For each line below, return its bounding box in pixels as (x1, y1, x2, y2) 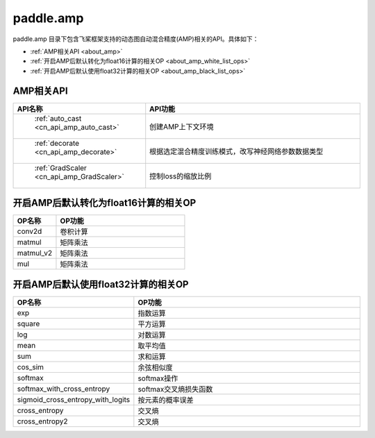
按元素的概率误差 (137, 395, 194, 405)
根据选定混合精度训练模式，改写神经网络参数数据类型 (149, 146, 324, 156)
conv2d (17, 226, 42, 236)
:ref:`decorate (34, 138, 80, 148)
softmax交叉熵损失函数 (137, 384, 213, 394)
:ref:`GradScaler (34, 163, 87, 173)
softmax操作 (137, 373, 178, 383)
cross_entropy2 (17, 416, 69, 426)
